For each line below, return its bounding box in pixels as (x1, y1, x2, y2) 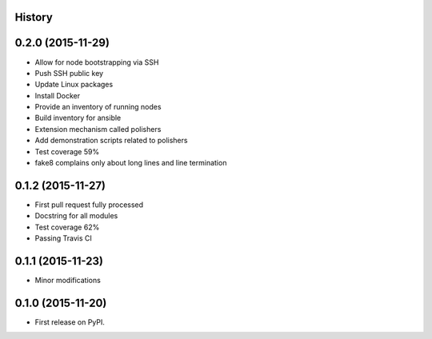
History (14, 10, 54, 24)
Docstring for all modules (34, 211, 118, 221)
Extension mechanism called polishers (34, 124, 162, 134)
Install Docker (34, 90, 80, 100)
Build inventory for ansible (34, 113, 122, 123)
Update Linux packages (34, 80, 114, 90)
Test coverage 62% (34, 222, 100, 232)
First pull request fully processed (34, 200, 144, 209)
